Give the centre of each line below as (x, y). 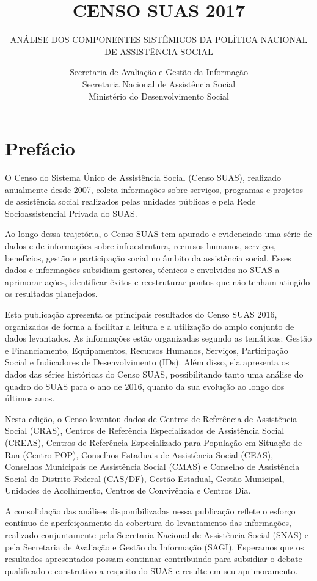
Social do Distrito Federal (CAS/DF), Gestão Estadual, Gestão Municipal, (145, 478)
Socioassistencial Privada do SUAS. (71, 213)
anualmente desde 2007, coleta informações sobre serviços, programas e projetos (154, 189)
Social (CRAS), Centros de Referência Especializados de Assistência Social (145, 430)
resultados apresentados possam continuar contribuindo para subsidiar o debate (154, 559)
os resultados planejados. (51, 294)
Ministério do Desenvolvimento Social (159, 96)
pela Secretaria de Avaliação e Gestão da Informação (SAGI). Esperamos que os (155, 546)
